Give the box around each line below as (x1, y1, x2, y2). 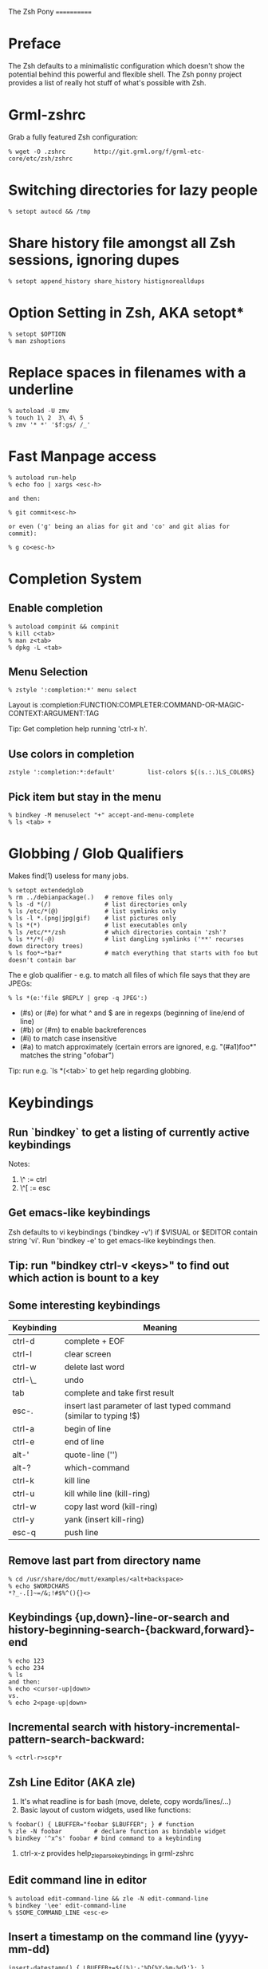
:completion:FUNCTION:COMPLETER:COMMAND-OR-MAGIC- (39, 700, 245, 710)
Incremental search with (8, 1720, 132, 1734)
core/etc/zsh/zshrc (8, 155, 73, 163)
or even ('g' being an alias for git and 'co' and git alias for (8, 522, 230, 530)
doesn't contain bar (8, 956, 77, 964)
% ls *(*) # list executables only (8, 921, 187, 929)
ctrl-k (12, 1475, 34, 1486)
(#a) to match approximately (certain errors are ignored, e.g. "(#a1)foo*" (19, 1042, 257, 1051)
